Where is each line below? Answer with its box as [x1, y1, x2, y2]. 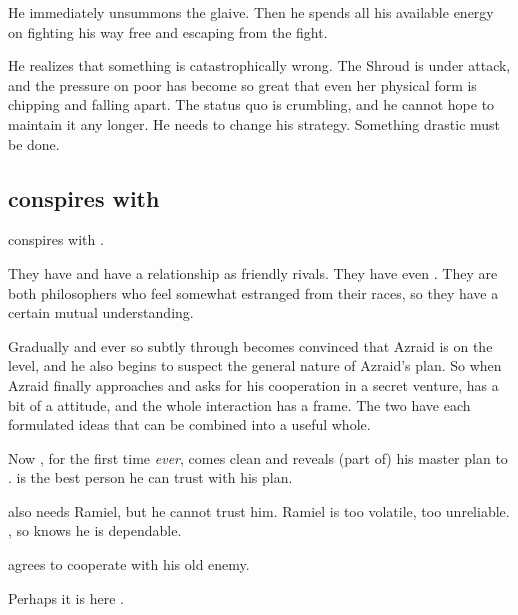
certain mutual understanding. [8, 302, 194, 323]
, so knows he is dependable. [8, 520, 182, 541]
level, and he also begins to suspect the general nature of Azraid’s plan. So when [8, 355, 502, 376]
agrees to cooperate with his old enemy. [8, 554, 250, 575]
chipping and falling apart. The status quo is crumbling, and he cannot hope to [8, 94, 495, 115]
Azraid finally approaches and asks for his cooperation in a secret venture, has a [8, 374, 499, 395]
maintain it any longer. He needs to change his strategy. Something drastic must [8, 113, 501, 134]
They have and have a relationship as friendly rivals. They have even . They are [8, 262, 498, 283]
